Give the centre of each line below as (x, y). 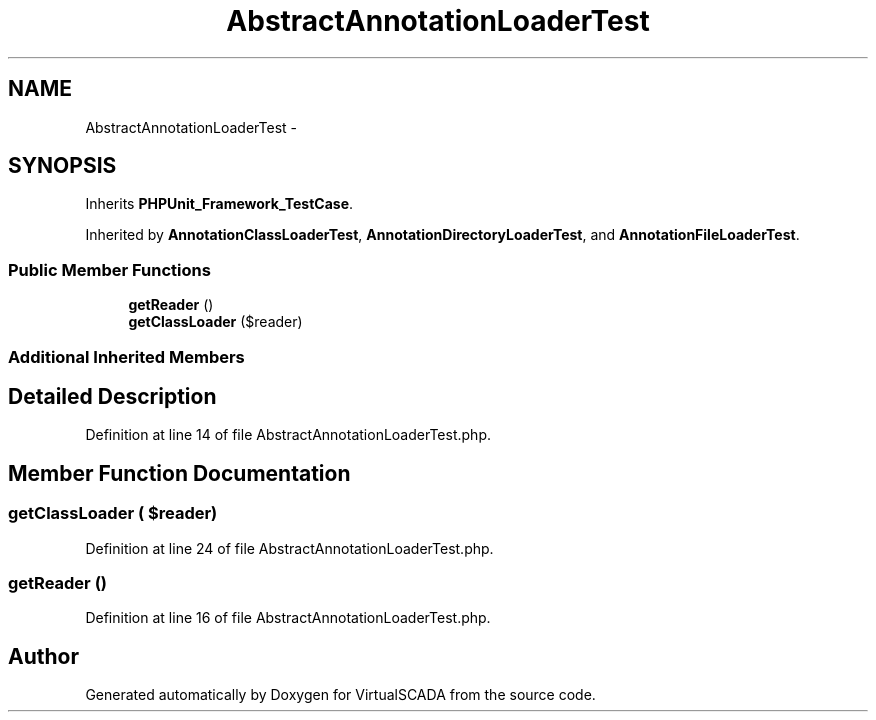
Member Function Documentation (179, 473)
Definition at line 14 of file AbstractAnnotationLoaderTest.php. (288, 435)
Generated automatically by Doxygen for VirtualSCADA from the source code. (340, 695)
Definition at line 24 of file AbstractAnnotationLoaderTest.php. (289, 548)
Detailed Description (112, 396)
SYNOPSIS (62, 166)
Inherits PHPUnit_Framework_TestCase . (219, 204)
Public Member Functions (109, 269)
